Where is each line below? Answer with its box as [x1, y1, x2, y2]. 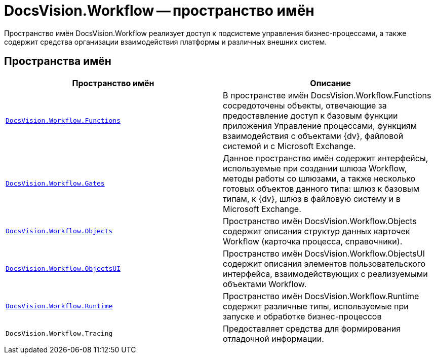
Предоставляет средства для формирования [223, 323, 401, 334]
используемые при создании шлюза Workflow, [223, 163, 407, 173]
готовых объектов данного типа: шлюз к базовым [223, 183, 420, 194]
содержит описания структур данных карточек [223, 226, 410, 236]
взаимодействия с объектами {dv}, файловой [223, 130, 404, 141]
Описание [310, 78, 351, 88]
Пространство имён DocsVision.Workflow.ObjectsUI [223, 248, 425, 259]
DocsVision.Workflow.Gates [6, 180, 105, 188]
